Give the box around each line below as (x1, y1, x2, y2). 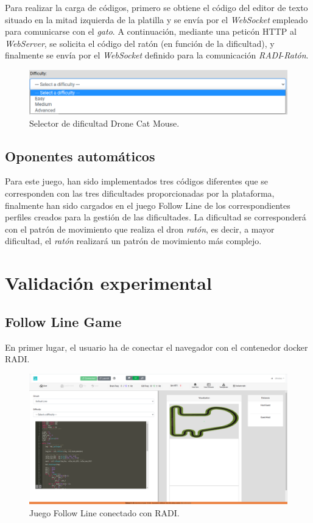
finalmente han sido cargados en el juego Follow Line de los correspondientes (5, 198, 290, 211)
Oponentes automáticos (5, 146, 155, 165)
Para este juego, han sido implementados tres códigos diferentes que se (5, 175, 269, 188)
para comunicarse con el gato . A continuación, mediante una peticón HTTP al (5, 25, 297, 38)
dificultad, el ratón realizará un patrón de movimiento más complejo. (5, 234, 262, 247)
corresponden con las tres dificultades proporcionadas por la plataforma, (5, 187, 275, 200)
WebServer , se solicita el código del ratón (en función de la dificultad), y (5, 37, 275, 49)
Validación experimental (5, 270, 212, 295)
